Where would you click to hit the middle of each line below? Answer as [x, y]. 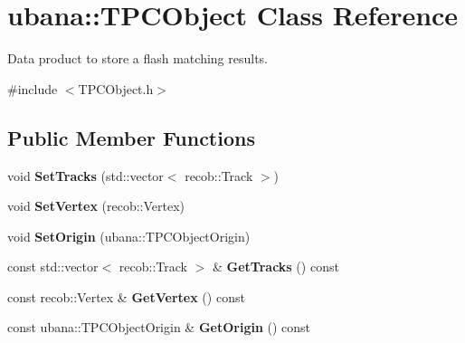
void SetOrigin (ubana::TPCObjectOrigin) [129, 236]
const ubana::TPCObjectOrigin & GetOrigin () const [159, 327]
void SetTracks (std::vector [85, 175]
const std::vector [53, 267]
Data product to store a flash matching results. [138, 58]
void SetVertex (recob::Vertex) [96, 206]
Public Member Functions [131, 137]
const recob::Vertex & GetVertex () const [126, 296]
